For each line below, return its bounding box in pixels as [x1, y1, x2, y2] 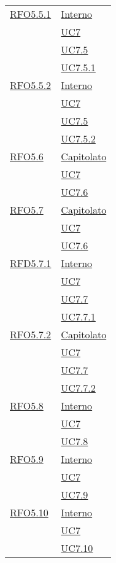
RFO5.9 [10, 452, 44, 466]
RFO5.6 [10, 149, 44, 163]
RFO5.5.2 [10, 78, 52, 92]
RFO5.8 [10, 398, 44, 413]
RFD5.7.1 [10, 256, 52, 270]
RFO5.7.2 [10, 327, 52, 341]
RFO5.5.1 [10, 7, 52, 21]
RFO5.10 [10, 505, 48, 519]
